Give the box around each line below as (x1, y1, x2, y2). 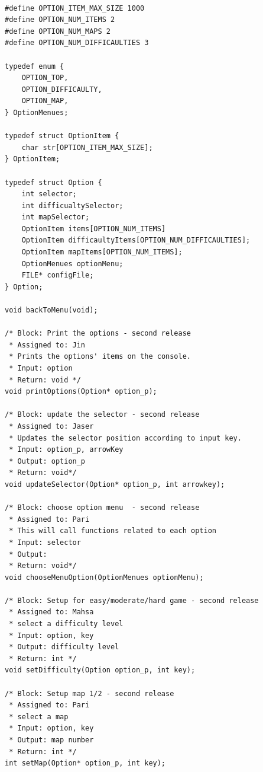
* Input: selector (9, 538, 81, 547)
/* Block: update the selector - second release (5, 410, 200, 419)
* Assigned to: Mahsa (9, 608, 94, 617)
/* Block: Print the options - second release (5, 329, 191, 338)
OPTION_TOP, (21, 74, 69, 82)
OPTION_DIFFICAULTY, (21, 85, 102, 94)
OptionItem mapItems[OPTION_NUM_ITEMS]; (21, 248, 183, 257)
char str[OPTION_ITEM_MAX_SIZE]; (21, 143, 153, 152)
